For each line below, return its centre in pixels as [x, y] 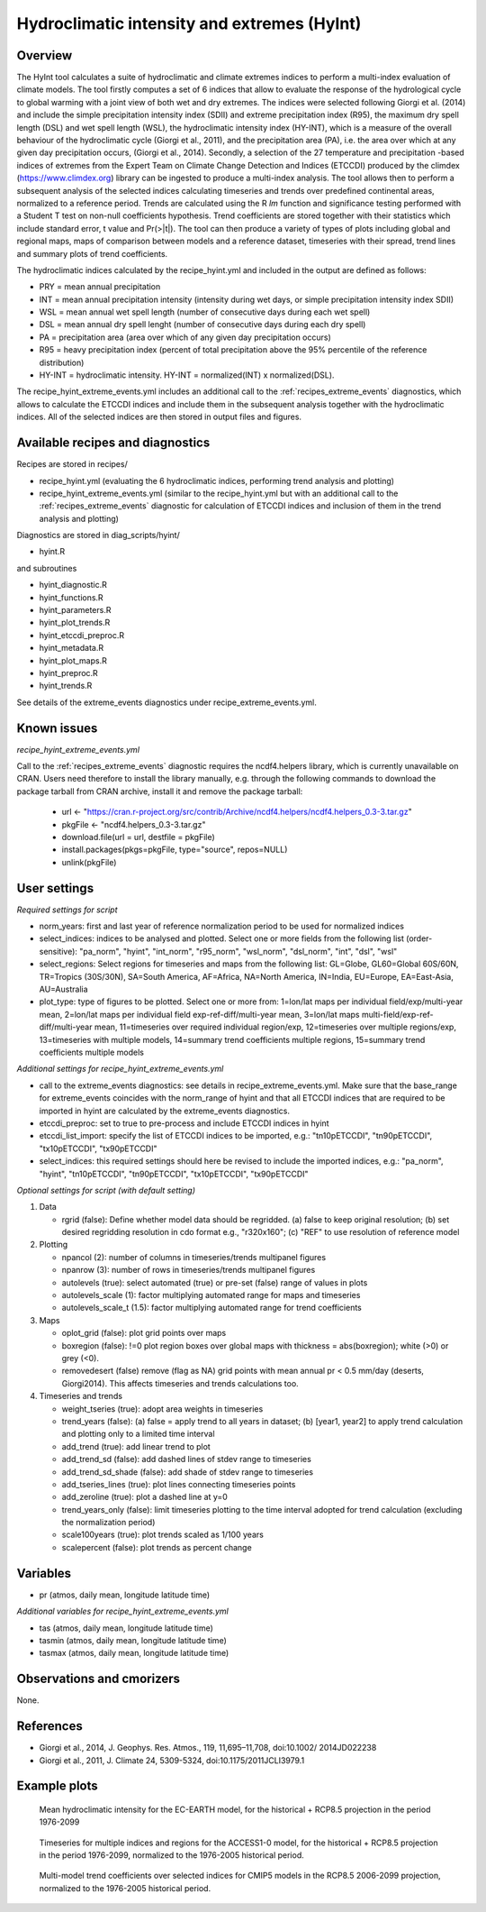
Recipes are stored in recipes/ [72, 464]
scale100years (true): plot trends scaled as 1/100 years [163, 1535]
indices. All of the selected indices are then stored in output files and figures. [159, 417]
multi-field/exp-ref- [397, 1014]
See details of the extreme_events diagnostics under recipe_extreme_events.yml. [166, 702]
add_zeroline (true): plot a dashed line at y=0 [145, 1497]
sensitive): [58, 951]
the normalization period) [108, 1523]
